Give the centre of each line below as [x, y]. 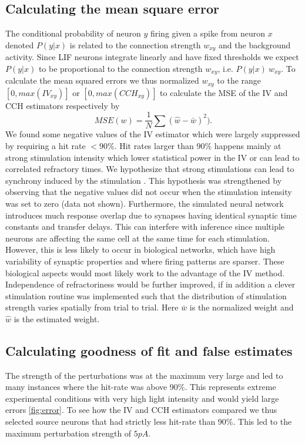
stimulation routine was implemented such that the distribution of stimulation [146, 295]
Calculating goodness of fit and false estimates [149, 350]
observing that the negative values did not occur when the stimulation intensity [149, 192]
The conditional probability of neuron [73, 33]
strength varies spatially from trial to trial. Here [92, 307]
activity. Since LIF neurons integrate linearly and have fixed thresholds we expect [152, 57]
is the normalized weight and [242, 307]
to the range [239, 80]
